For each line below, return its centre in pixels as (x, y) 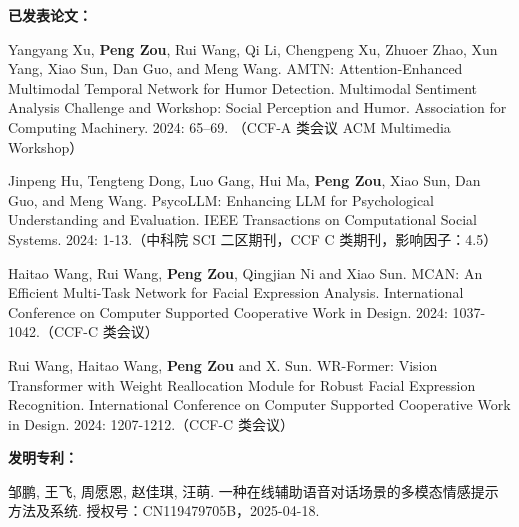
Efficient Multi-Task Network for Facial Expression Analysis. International (236, 292)
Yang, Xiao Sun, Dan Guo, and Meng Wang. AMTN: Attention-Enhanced (235, 68)
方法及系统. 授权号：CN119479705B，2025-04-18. (164, 510)
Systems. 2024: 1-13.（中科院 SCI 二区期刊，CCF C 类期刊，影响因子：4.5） (253, 238)
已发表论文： (50, 15)
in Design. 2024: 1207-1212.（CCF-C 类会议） (151, 423)
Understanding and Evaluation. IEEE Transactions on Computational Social (243, 219)
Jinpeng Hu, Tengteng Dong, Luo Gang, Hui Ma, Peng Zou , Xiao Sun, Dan (244, 180)
